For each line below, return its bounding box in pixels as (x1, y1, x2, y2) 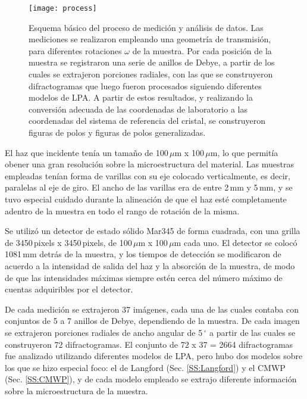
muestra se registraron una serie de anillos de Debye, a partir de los (29, 56, 275, 68)
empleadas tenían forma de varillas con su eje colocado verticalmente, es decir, (5, 169, 290, 182)
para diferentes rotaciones (29, 44, 122, 57)
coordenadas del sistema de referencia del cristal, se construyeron (29, 114, 266, 127)
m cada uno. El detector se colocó (174, 236, 297, 248)
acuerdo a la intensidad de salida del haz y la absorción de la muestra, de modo (5, 259, 295, 272)
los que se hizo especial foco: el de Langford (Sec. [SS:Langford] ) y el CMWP (5, 361, 286, 373)
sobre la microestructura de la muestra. (5, 384, 148, 397)
